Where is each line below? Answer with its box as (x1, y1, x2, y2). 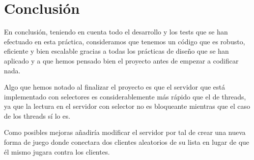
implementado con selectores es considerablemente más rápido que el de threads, (4, 91, 246, 101)
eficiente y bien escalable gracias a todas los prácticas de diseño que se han (4, 46, 229, 56)
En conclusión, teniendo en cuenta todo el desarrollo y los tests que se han (4, 27, 228, 37)
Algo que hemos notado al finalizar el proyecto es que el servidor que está (4, 82, 225, 92)
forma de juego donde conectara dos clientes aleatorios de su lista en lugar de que (4, 137, 250, 147)
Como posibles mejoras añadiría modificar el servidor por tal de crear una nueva (4, 127, 246, 137)
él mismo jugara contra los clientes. (4, 146, 110, 157)
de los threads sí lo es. (4, 110, 70, 121)
